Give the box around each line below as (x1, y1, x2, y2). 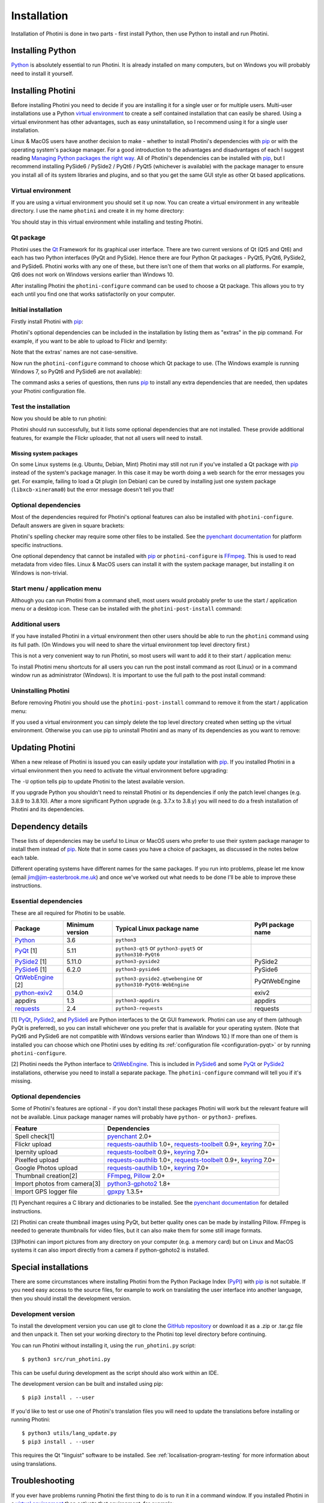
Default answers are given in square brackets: (11, 522, 125, 529)
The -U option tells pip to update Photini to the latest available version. (11, 777, 185, 785)
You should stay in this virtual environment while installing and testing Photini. (11, 218, 203, 225)
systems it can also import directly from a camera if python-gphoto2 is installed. (11, 1246, 209, 1254)
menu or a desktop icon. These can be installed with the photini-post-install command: (11, 605, 242, 613)
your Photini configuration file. (11, 387, 86, 394)
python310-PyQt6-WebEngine (115, 982, 190, 988)
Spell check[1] (14, 1132, 55, 1140)
